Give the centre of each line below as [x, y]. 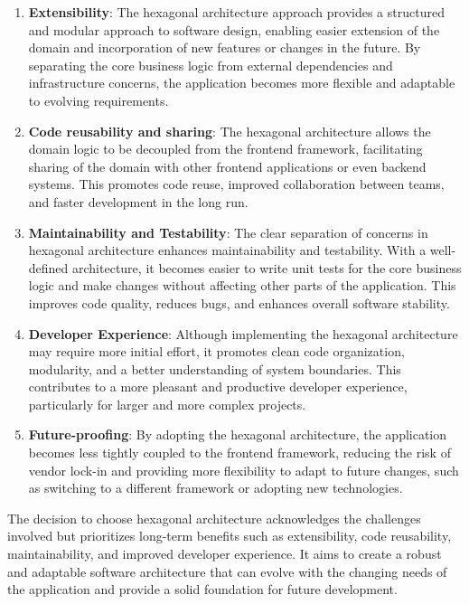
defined [48, 267]
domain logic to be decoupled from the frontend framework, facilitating [225, 149]
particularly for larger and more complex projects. [167, 404]
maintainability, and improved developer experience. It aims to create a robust [225, 554]
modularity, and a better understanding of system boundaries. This [215, 368]
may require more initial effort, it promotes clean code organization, [216, 351]
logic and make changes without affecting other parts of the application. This [242, 285]
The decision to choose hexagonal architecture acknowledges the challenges [214, 518]
